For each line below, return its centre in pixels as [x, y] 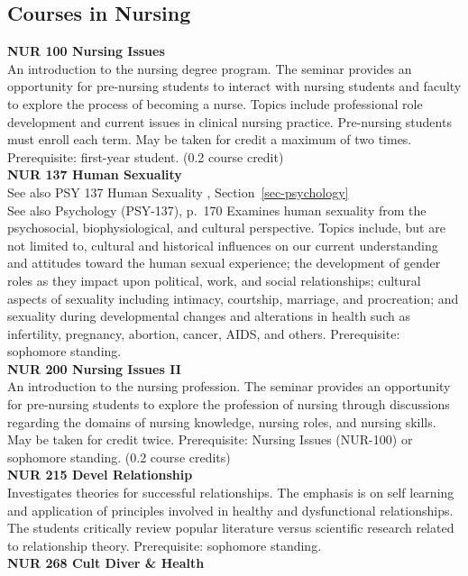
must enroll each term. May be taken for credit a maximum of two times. [210, 139]
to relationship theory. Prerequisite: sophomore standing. [165, 545]
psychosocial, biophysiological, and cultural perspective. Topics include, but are [226, 228]
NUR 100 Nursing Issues [86, 51]
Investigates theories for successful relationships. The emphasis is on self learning [231, 493]
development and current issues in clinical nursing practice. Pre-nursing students [229, 121]
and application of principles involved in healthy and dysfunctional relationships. [230, 510]
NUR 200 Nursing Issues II [94, 368]
